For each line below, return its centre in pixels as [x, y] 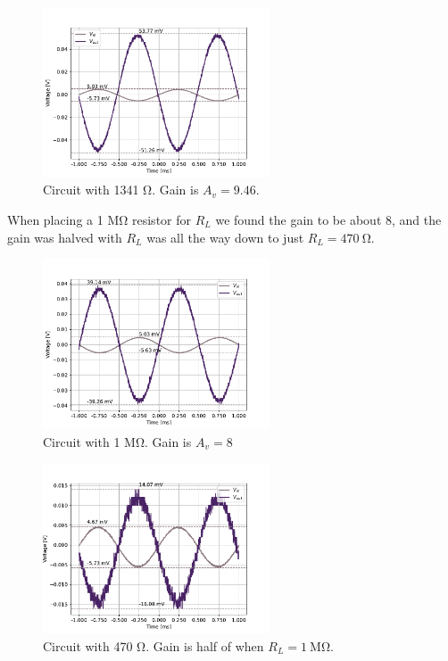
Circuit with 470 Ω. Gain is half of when [153, 645]
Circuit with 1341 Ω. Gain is [121, 190]
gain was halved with [65, 237]
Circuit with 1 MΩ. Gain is [117, 441]
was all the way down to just [225, 237]
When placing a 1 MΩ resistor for [99, 219]
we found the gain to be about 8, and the [328, 219]
